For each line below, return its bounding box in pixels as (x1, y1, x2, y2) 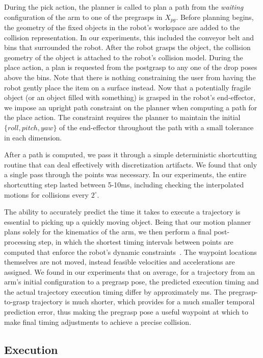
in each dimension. (4, 132, 62, 142)
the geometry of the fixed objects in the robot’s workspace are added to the (4, 22, 240, 33)
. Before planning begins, (176, 11, 254, 22)
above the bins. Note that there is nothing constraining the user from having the (4, 72, 256, 83)
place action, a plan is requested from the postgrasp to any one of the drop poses (4, 62, 257, 73)
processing (4, 236, 36, 247)
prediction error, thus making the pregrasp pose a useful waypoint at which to (4, 306, 248, 317)
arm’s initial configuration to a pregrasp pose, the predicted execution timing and (4, 276, 259, 287)
